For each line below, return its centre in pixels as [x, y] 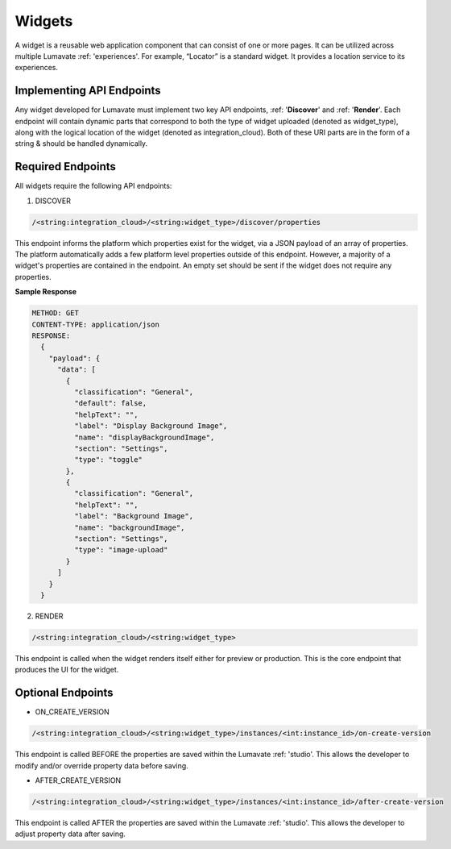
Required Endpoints [66, 166]
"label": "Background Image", [133, 516]
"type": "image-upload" [121, 550]
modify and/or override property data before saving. [101, 765]
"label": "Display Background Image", [151, 426]
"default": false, [110, 404]
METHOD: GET [56, 313]
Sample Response [46, 292]
